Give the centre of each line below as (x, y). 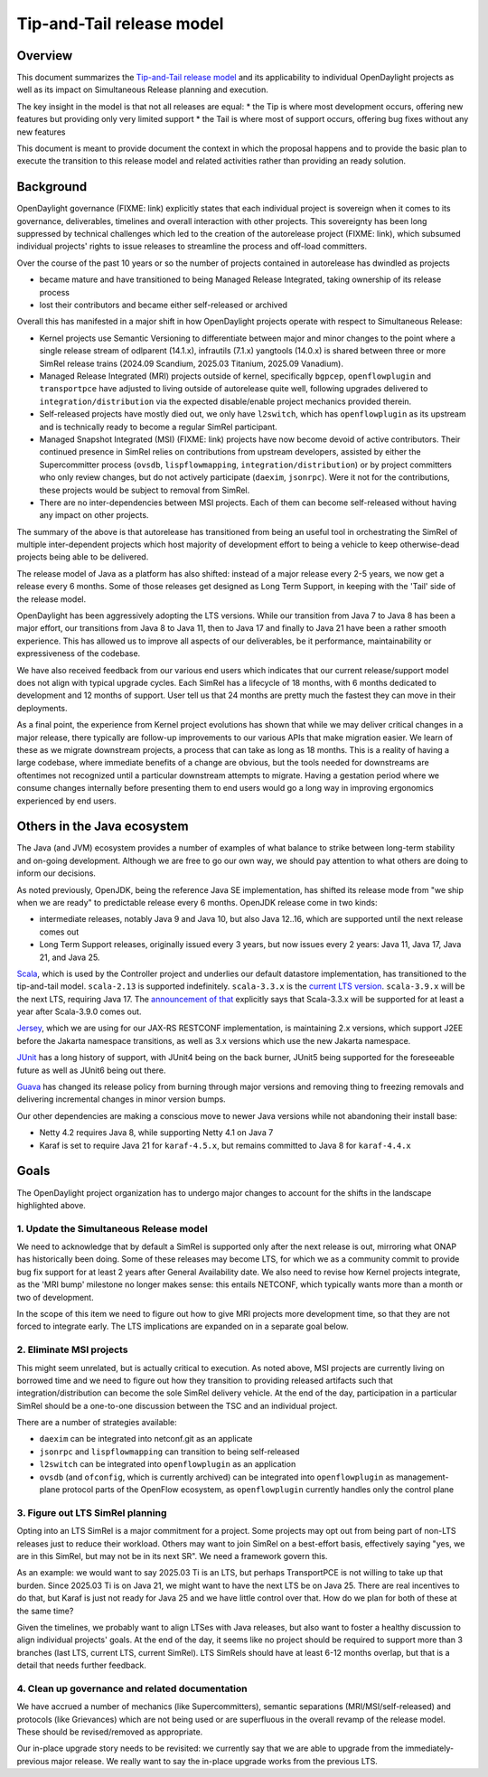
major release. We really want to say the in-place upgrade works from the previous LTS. (215, 1761)
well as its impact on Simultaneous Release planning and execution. (142, 89)
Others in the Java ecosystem (103, 827)
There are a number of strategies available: (97, 1423)
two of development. (55, 1297)
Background (52, 187)
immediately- (430, 1748)
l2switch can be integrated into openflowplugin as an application (168, 1464)
